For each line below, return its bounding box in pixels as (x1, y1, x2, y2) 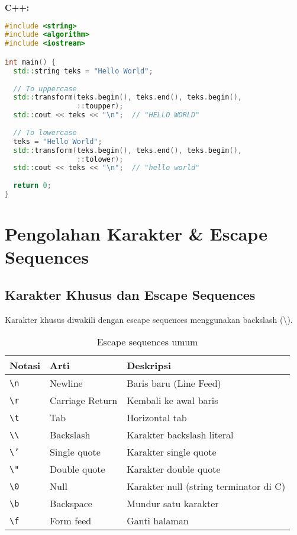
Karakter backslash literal (127, 428, 234, 442)
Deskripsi (127, 358, 172, 373)
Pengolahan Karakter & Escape (5, 222, 267, 246)
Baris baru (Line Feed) (127, 376, 221, 390)
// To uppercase (13, 84, 77, 93)
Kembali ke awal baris (127, 393, 218, 408)
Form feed (50, 514, 92, 528)
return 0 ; (13, 181, 51, 190)
